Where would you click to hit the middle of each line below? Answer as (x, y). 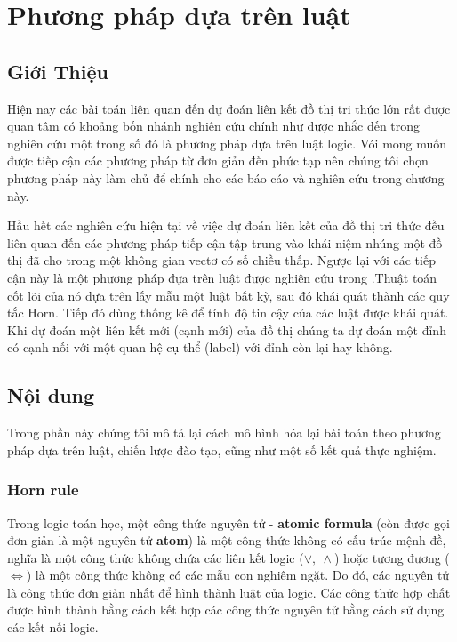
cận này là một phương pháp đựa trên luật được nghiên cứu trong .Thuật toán (222, 277)
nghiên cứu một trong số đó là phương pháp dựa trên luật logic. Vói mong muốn (227, 143)
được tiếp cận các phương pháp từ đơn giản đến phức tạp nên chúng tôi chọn (218, 160)
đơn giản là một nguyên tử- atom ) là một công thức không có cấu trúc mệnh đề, (227, 540)
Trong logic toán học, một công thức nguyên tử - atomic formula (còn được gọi (228, 522)
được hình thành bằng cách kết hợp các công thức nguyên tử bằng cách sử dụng (226, 610)
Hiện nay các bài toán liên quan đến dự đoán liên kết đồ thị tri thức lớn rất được (229, 108)
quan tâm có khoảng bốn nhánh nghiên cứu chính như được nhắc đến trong (214, 126)
